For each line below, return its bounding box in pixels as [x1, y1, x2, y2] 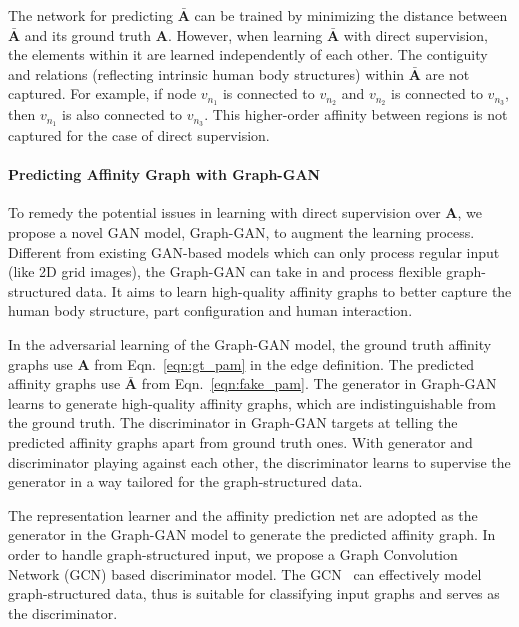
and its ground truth [24, 24, 152, 45]
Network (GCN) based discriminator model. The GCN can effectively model [8, 563, 482, 584]
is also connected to [62, 104, 182, 125]
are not [425, 63, 470, 84]
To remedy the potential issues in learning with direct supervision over [8, 202, 441, 223]
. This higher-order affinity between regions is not [204, 104, 508, 125]
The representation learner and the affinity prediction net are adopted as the [8, 504, 478, 525]
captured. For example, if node [8, 83, 197, 104]
